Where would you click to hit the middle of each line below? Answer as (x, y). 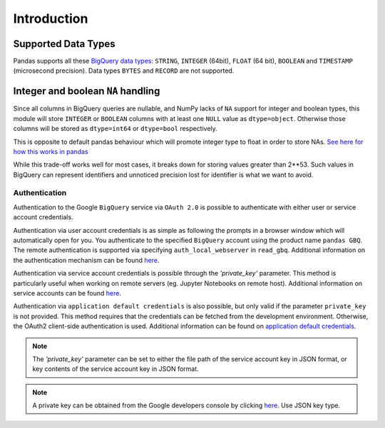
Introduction (51, 19)
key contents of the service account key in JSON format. (115, 369)
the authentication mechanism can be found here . (86, 260)
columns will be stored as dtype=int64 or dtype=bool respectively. (115, 129)
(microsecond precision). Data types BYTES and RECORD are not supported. (124, 71)
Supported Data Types (64, 44)
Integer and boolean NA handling (87, 92)
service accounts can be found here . (67, 293)
